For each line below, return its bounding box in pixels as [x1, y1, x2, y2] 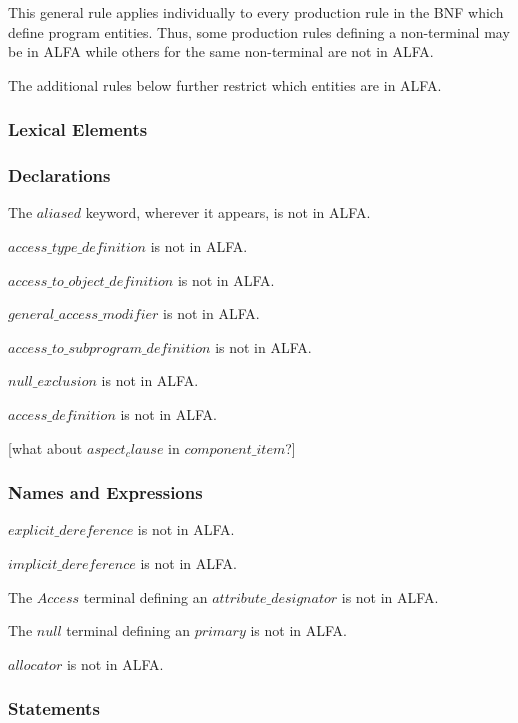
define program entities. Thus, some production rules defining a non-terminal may [8, 21, 510, 42]
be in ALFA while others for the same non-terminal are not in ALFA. [8, 41, 434, 62]
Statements [8, 696, 100, 721]
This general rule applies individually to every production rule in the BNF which [8, 2, 504, 22]
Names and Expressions [8, 480, 203, 505]
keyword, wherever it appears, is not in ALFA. [85, 202, 371, 223]
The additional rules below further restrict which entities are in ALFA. [8, 74, 442, 95]
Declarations [8, 163, 111, 188]
